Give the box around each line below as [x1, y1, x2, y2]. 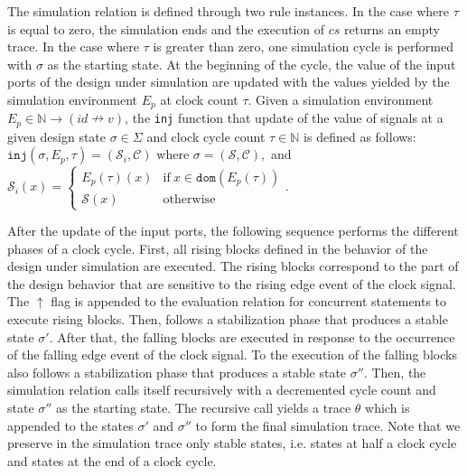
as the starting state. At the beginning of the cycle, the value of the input [47, 54, 456, 73]
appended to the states [7, 415, 134, 434]
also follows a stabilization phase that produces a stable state [7, 362, 347, 381]
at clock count [160, 89, 238, 108]
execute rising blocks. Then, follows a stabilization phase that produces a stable [7, 310, 448, 328]
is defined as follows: [304, 126, 416, 145]
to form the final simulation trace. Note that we [195, 415, 461, 434]
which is [365, 397, 410, 416]
